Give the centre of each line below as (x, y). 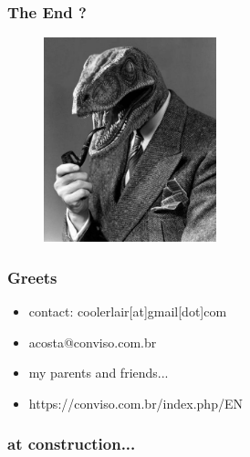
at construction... (72, 444)
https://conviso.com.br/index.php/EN (135, 403)
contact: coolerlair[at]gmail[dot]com (128, 311)
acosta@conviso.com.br (93, 342)
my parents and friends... (99, 373)
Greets (32, 277)
